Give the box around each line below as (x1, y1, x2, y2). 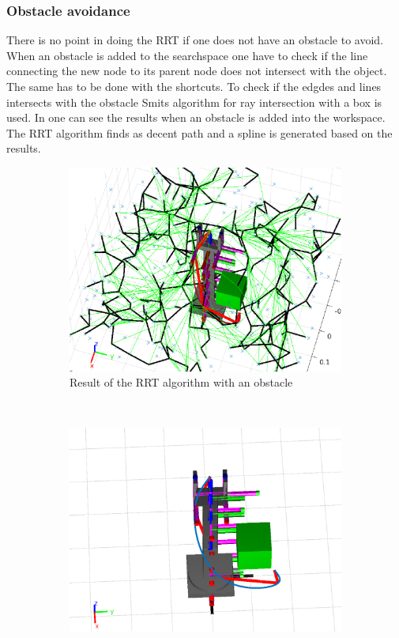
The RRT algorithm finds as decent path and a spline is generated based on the (6, 124, 393, 141)
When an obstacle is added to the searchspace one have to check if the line (6, 47, 368, 63)
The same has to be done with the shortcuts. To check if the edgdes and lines (6, 78, 382, 94)
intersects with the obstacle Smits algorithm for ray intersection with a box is (6, 93, 382, 110)
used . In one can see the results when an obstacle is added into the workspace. (6, 109, 386, 126)
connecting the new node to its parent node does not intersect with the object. (6, 62, 387, 79)
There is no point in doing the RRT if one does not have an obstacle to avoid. (6, 32, 384, 48)
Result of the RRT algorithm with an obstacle (70, 374, 293, 391)
